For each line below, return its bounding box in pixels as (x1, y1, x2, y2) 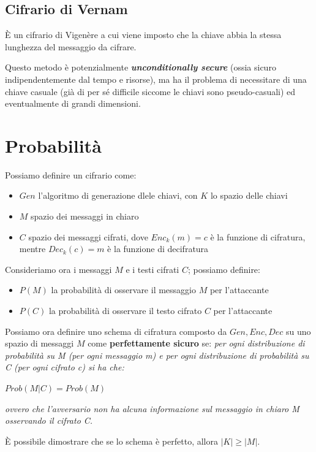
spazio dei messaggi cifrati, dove (28, 230, 148, 243)
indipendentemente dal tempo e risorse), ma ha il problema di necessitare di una (5, 72, 307, 85)
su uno (286, 324, 311, 337)
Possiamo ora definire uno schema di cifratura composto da (5, 324, 227, 337)
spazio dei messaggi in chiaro (31, 210, 139, 223)
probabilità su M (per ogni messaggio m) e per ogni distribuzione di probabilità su (5, 348, 309, 361)
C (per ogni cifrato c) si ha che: (5, 361, 124, 373)
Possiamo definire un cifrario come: (5, 168, 137, 181)
